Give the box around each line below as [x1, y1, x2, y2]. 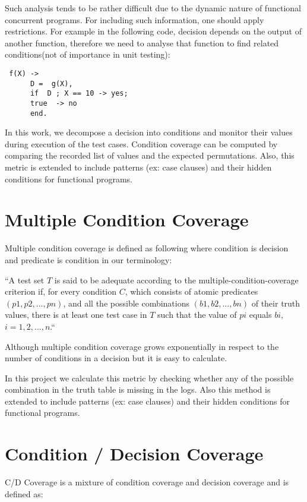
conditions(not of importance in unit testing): [5, 48, 170, 61]
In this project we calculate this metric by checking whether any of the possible [5, 371, 294, 384]
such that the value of [157, 308, 237, 321]
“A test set [5, 273, 45, 286]
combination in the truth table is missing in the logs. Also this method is [5, 383, 271, 396]
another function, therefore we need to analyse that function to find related [5, 36, 279, 49]
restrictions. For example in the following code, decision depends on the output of [5, 25, 302, 37]
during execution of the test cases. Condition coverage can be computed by [5, 137, 278, 150]
